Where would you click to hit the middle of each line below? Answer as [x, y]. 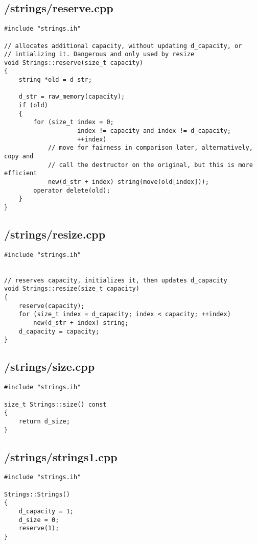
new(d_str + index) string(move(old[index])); [128, 182]
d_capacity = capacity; [59, 331]
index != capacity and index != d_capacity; [154, 131]
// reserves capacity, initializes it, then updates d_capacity [116, 280]
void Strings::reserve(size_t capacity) [74, 63]
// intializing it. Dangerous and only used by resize [99, 54]
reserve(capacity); [52, 306]
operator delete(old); [72, 190]
